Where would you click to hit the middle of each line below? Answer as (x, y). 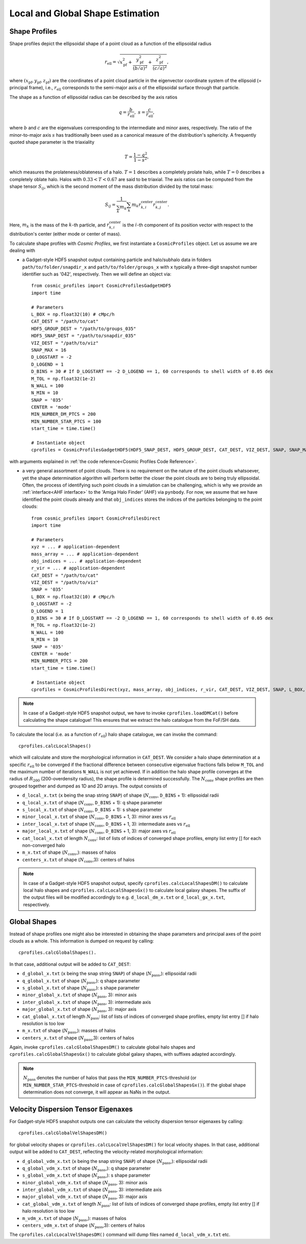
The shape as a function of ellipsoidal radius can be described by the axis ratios (94, 97)
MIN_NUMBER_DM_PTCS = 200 (64, 414)
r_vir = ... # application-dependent (79, 568)
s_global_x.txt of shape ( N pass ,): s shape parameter (81, 988)
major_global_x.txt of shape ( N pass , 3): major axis (79, 1010)
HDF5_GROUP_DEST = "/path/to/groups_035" (84, 328)
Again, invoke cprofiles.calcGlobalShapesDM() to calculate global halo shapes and (103, 1047)
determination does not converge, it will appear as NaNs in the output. (97, 1092)
